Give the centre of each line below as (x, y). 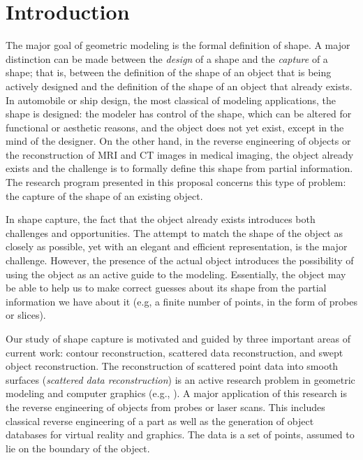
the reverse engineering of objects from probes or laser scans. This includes (165, 407)
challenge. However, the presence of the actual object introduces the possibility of (180, 260)
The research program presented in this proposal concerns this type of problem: (176, 182)
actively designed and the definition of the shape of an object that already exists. (179, 86)
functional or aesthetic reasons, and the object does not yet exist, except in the (175, 127)
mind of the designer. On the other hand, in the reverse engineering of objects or (178, 141)
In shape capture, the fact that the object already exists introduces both (161, 219)
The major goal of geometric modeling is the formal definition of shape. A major (178, 45)
